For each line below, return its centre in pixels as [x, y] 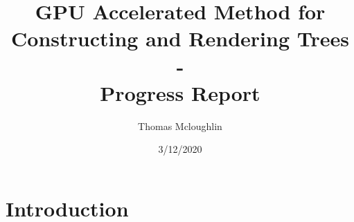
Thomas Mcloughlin [180, 126]
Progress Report [180, 92]
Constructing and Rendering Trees [180, 38]
